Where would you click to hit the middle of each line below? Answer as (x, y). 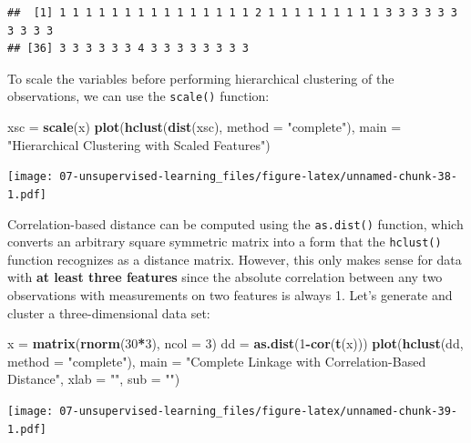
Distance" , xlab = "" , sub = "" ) (94, 379)
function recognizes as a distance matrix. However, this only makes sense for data (235, 259)
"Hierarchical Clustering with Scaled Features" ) (139, 144)
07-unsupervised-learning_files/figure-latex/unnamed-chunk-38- (258, 177)
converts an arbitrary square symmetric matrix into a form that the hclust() (225, 242)
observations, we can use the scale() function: (138, 96)
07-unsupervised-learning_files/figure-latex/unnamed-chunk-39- (258, 411)
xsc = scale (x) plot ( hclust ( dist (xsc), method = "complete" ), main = (205, 127)
